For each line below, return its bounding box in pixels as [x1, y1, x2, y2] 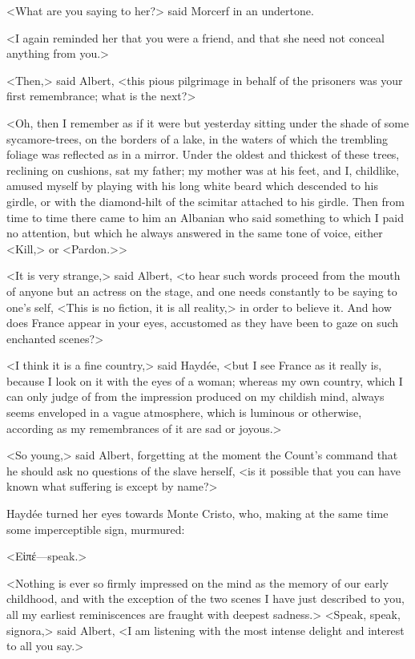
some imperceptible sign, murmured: [6, 520, 185, 537]
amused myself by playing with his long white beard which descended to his [6, 177, 378, 194]
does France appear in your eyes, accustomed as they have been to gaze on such [6, 314, 399, 331]
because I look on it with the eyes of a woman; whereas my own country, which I [6, 372, 403, 389]
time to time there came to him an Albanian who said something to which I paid [6, 208, 404, 225]
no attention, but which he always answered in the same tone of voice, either [6, 224, 383, 241]
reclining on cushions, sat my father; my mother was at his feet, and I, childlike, [6, 161, 400, 178]
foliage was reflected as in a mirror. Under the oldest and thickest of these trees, [6, 146, 400, 163]
